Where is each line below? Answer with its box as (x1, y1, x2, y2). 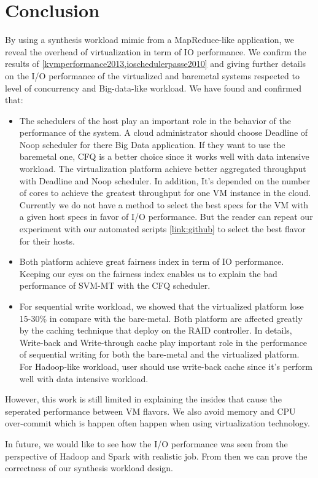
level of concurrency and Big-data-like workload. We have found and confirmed (5, 81, 301, 94)
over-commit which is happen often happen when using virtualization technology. (5, 417, 310, 429)
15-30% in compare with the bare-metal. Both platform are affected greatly (19, 311, 303, 324)
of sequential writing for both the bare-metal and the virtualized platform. (19, 348, 300, 361)
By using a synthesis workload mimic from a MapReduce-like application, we (5, 33, 294, 46)
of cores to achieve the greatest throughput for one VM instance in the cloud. (19, 186, 311, 199)
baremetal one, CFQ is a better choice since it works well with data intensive (19, 150, 309, 163)
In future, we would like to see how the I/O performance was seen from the (5, 437, 288, 450)
